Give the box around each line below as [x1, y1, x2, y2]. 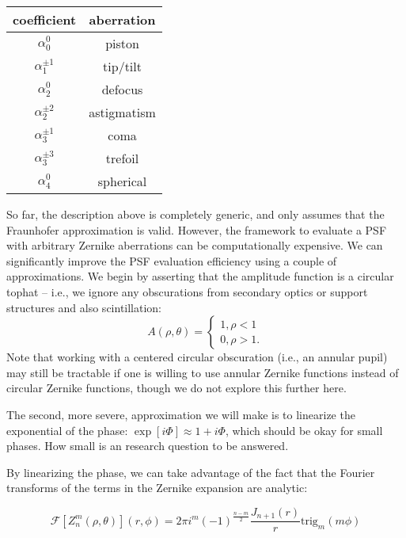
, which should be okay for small [225, 422, 383, 438]
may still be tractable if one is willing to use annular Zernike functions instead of [6, 364, 399, 380]
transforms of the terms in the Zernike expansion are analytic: [6, 479, 308, 496]
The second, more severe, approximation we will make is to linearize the [6, 406, 355, 422]
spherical [97, 172, 147, 190]
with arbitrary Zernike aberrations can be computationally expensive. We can [6, 237, 383, 254]
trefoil [105, 149, 139, 167]
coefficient [13, 10, 77, 29]
